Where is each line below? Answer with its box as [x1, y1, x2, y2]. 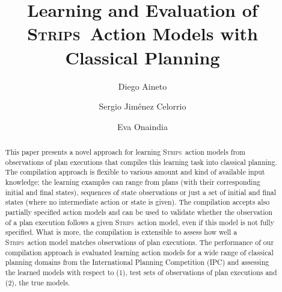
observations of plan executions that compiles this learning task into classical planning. [5, 157, 277, 167]
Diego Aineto [118, 79, 167, 92]
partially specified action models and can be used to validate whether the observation [5, 207, 273, 217]
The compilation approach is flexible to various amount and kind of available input [5, 167, 265, 177]
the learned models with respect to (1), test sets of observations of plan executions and [5, 267, 277, 277]
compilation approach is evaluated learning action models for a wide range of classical [5, 247, 274, 257]
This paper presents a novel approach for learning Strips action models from [5, 147, 245, 157]
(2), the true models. [5, 277, 70, 287]
